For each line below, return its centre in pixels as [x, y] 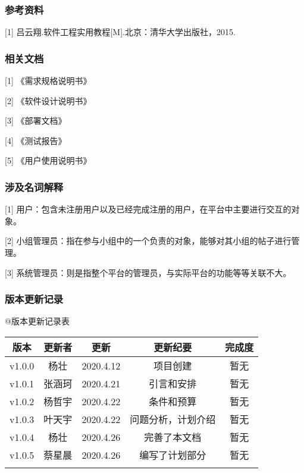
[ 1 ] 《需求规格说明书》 [48, 81]
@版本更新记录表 [37, 321]
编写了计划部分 [173, 455]
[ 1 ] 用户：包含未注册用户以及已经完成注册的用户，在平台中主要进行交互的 [148, 209]
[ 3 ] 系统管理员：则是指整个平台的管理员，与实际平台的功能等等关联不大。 [148, 272]
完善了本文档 [173, 437]
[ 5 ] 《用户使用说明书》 [48, 160]
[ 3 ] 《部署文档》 [36, 120]
